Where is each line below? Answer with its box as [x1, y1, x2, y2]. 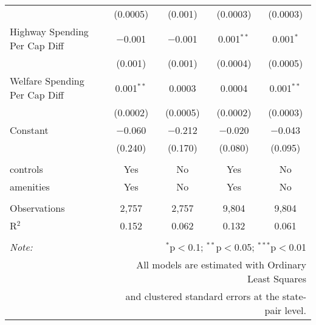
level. [284, 303, 306, 317]
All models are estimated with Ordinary [136, 257, 306, 271]
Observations [10, 201, 65, 215]
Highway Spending [10, 24, 89, 38]
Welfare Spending [10, 74, 84, 88]
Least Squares [247, 271, 306, 285]
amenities [10, 180, 50, 194]
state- [282, 289, 306, 303]
